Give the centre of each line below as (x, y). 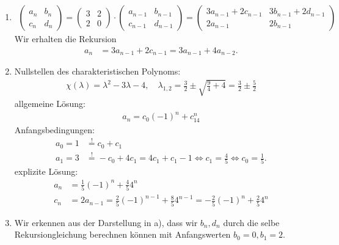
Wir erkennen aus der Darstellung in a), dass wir (106, 222)
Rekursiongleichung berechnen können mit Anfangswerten (122, 234)
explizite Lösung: (46, 171)
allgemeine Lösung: (50, 104)
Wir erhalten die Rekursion (65, 39)
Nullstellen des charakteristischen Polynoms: (97, 71)
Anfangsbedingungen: (54, 129)
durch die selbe (251, 222)
